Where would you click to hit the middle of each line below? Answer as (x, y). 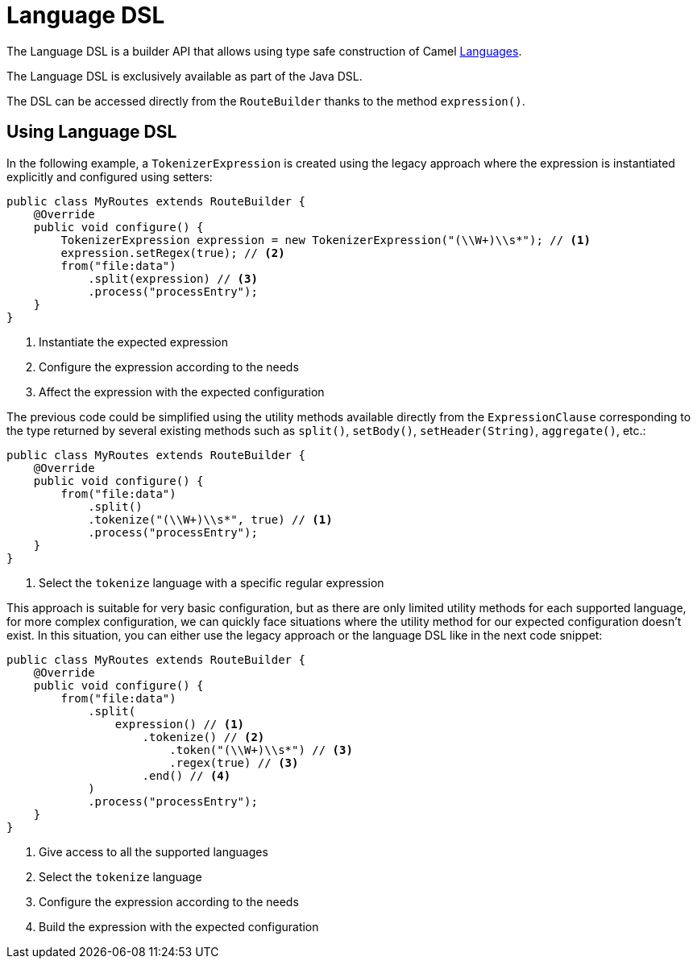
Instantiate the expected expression (133, 342)
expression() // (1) (180, 724)
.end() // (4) (187, 775)
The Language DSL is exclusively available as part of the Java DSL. (185, 76)
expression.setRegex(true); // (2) (173, 253)
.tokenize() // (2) (203, 737)
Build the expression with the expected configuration (179, 926)
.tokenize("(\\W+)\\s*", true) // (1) (210, 519)
